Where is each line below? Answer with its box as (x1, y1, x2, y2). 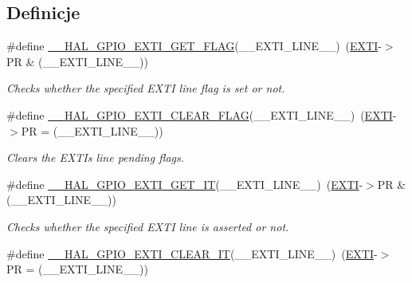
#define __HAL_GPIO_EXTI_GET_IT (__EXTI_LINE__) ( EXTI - (6, 175, 363, 192)
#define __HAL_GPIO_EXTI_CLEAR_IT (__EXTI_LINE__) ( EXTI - (6, 245, 378, 261)
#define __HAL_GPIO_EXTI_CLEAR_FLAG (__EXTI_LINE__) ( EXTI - (6, 106, 397, 123)
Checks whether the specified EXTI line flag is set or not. (6, 80, 285, 96)
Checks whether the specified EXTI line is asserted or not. (6, 218, 289, 234)
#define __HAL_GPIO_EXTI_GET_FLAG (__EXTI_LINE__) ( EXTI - (6, 37, 382, 54)
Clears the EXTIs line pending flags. (6, 149, 185, 166)
